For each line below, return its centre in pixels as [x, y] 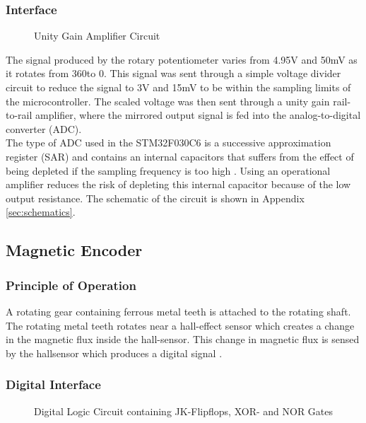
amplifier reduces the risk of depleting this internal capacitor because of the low [178, 184]
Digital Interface [53, 384]
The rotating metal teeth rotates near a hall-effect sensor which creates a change [180, 325]
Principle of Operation [71, 285]
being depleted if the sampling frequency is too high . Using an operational [168, 170]
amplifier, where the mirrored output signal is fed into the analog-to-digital [198, 115]
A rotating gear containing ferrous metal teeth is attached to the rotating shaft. [178, 311]
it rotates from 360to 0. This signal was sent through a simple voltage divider [173, 73]
